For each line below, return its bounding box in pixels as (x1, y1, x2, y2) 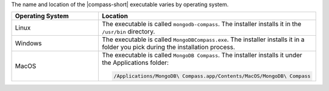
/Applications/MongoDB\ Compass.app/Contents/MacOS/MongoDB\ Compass (113, 73, 311, 79)
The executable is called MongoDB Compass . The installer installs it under (101, 51, 303, 59)
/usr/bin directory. (101, 27, 155, 36)
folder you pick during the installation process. (101, 43, 235, 52)
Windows (15, 39, 42, 48)
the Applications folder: (101, 58, 169, 67)
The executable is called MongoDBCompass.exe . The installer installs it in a (101, 35, 305, 44)
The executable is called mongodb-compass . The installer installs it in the (101, 20, 302, 29)
